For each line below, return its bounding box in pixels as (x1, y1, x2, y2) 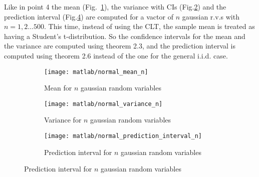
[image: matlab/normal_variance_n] (44, 100, 163, 107)
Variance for (44, 114, 82, 125)
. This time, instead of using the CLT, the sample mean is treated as (44, 21, 255, 31)
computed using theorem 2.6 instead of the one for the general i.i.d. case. (4, 50, 228, 60)
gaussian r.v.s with (182, 11, 239, 21)
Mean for (44, 82, 72, 93)
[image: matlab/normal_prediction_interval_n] (44, 132, 202, 140)
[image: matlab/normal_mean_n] (44, 68, 148, 75)
